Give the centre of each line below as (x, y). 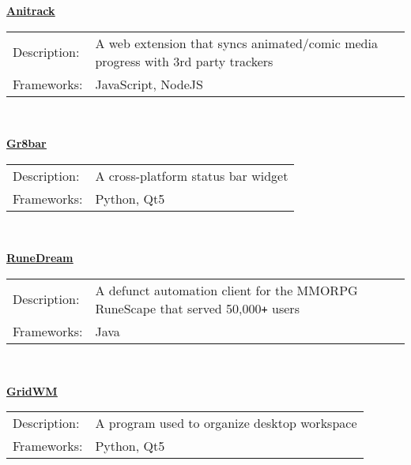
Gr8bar (26, 143)
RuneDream (40, 258)
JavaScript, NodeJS (149, 84)
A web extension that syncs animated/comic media (236, 43)
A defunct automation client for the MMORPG (226, 290)
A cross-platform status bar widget (192, 175)
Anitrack (31, 10)
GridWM (32, 390)
